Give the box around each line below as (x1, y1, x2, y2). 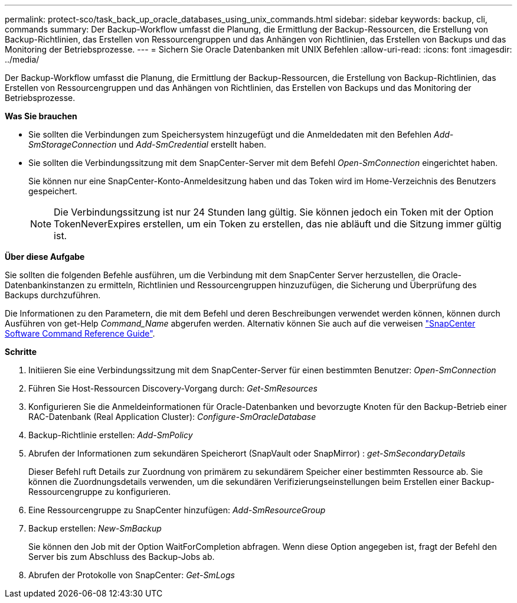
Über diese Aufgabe (5, 252, 85, 262)
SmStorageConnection (28, 139, 117, 149)
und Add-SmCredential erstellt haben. (119, 139, 267, 149)
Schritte (5, 347, 37, 357)
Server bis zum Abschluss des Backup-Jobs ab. (28, 552, 215, 562)
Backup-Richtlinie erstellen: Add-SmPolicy (28, 430, 193, 440)
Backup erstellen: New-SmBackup (28, 523, 162, 533)
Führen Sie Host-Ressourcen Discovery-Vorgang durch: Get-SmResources (28, 383, 318, 393)
